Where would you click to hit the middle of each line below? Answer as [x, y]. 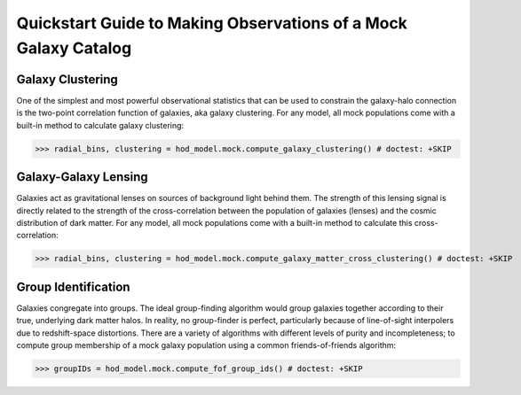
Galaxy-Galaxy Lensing [82, 177]
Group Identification [73, 287]
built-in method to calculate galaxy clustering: [100, 125]
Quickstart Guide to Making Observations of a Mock [212, 23]
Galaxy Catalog [74, 48]
